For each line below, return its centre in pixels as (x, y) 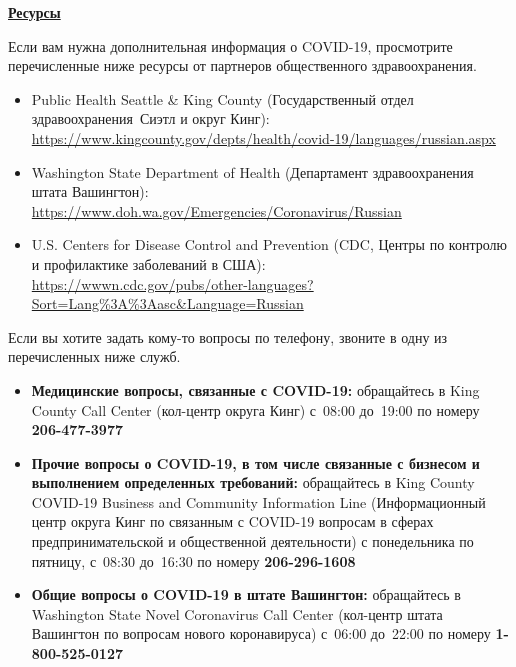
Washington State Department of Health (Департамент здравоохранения (252, 171)
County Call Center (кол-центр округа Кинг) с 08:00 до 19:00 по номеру (255, 409)
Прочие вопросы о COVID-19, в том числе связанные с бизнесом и (255, 462)
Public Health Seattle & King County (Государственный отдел (222, 98)
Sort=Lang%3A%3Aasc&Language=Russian (167, 303)
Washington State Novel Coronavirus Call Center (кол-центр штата (237, 613)
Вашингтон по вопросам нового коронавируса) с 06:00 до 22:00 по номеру (261, 633)
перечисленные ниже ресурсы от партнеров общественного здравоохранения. (242, 65)
